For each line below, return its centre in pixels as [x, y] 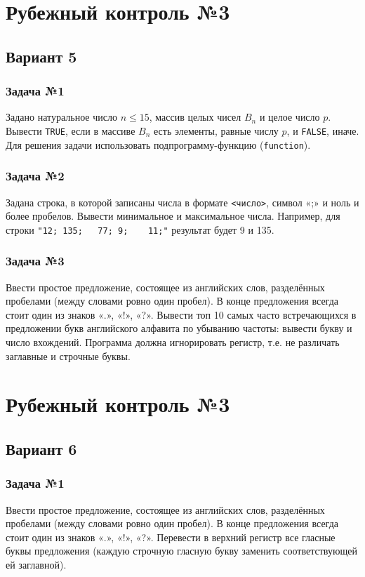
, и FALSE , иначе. [323, 130]
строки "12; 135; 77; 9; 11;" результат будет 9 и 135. [140, 229]
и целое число [290, 117]
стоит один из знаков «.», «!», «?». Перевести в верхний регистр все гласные [171, 537]
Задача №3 [35, 261]
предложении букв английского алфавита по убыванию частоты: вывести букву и [179, 328]
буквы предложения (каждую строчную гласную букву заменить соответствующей [181, 551]
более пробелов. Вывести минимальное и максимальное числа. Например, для [173, 216]
